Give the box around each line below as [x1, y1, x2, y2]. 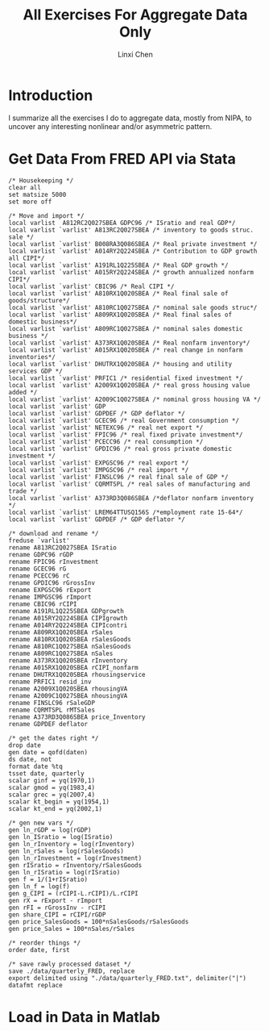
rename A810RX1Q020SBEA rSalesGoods [8, 635, 131, 643]
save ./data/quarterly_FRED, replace [8, 966, 135, 975]
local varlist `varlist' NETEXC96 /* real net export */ [8, 424, 204, 432]
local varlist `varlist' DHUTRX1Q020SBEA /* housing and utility [8, 360, 232, 368]
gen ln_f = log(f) [8, 882, 70, 891]
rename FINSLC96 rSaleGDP [8, 699, 95, 707]
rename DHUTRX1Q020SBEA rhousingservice [8, 670, 147, 678]
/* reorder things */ [8, 938, 81, 947]
